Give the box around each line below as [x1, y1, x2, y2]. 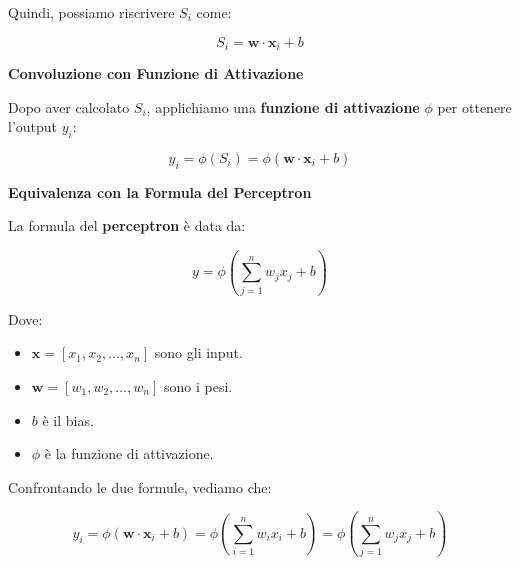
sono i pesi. [163, 375, 233, 396]
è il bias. [42, 409, 94, 430]
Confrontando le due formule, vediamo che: [8, 476, 272, 497]
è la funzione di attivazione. [44, 443, 214, 464]
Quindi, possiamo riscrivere [8, 2, 175, 22]
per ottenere [437, 96, 512, 117]
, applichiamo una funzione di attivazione [146, 96, 420, 117]
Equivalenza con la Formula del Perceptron [8, 181, 312, 202]
